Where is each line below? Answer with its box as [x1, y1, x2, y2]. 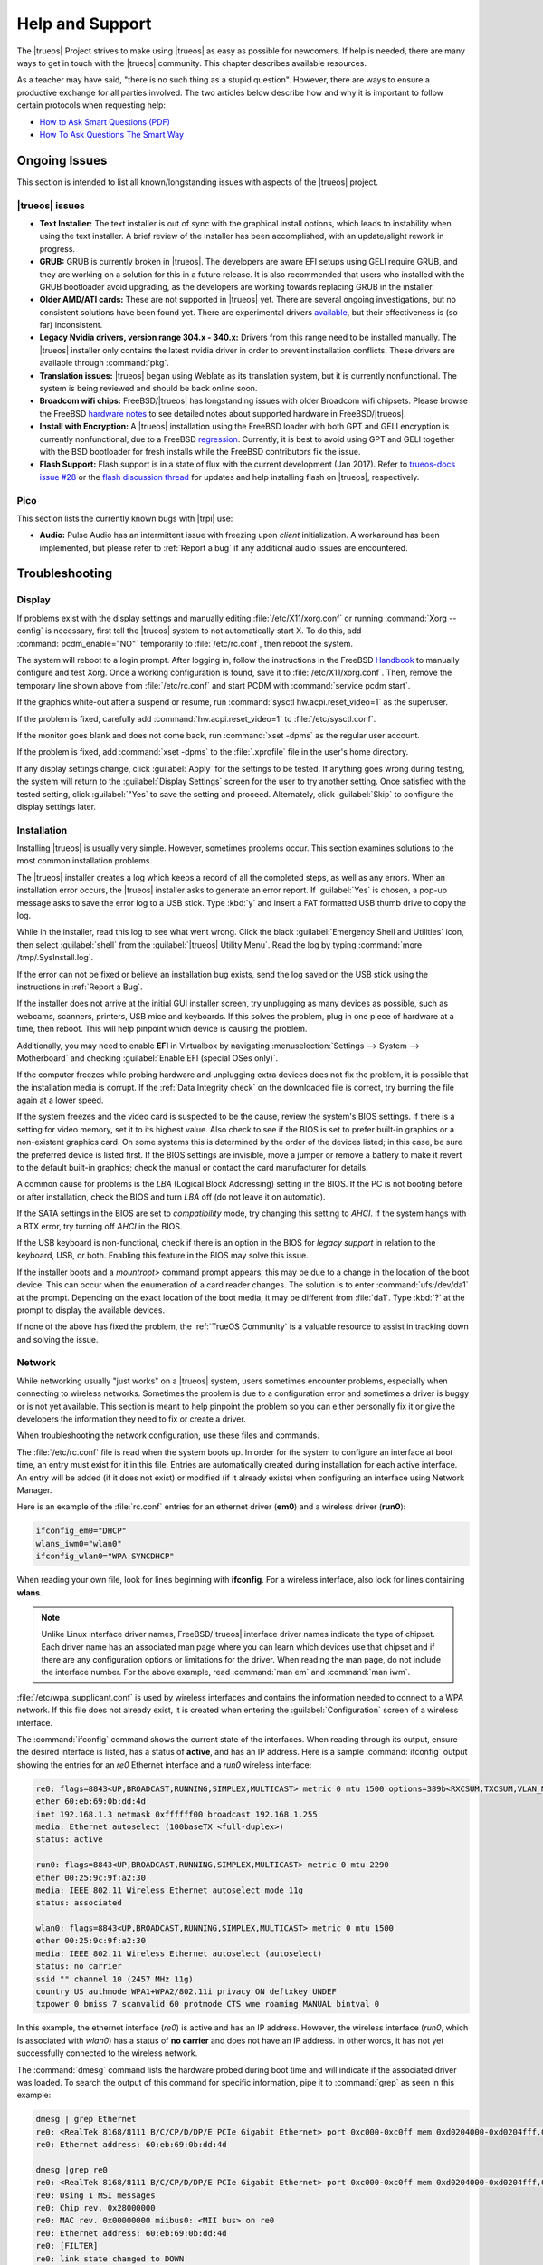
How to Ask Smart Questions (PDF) [39, 116, 171, 127]
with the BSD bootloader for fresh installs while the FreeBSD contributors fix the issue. [39, 446, 361, 457]
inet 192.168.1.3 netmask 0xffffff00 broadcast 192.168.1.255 [35, 1808, 318, 1819]
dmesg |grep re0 [35, 2164, 109, 2174]
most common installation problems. [16, 855, 153, 866]
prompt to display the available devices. [16, 1305, 166, 1316]
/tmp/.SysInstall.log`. [16, 952, 94, 963]
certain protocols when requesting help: [16, 100, 167, 111]
